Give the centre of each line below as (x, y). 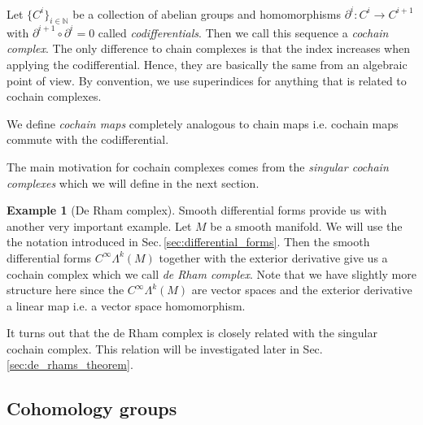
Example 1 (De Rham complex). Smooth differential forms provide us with (197, 210)
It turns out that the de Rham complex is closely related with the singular (192, 333)
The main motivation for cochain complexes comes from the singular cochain (198, 166)
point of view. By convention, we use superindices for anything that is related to (207, 80)
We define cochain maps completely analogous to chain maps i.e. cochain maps (203, 123)
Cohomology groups (92, 408)
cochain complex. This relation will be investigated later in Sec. (165, 348)
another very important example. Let (99, 226)
